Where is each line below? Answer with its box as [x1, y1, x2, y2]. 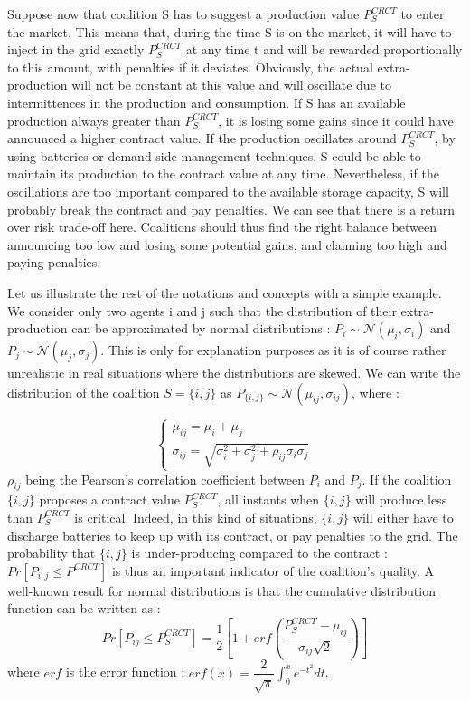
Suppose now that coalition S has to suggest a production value [7, 5, 360, 23]
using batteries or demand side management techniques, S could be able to [7, 146, 421, 165]
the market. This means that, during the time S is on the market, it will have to [7, 22, 452, 41]
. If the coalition [362, 469, 452, 488]
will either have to [352, 507, 454, 526]
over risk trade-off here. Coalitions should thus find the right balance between [7, 217, 437, 236]
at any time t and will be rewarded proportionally [185, 40, 463, 59]
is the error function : [65, 662, 185, 681]
